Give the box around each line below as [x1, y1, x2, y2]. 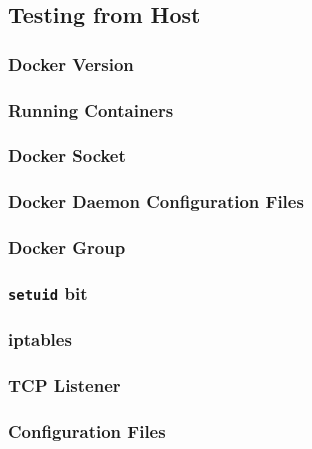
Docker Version [8, 51, 134, 76]
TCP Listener [8, 373, 121, 398]
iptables [8, 327, 72, 352]
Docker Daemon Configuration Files [8, 189, 304, 214]
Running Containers [8, 97, 174, 122]
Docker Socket [8, 143, 126, 168]
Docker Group [8, 235, 126, 260]
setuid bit [8, 280, 88, 305]
